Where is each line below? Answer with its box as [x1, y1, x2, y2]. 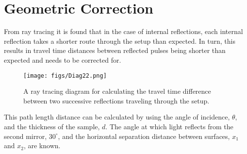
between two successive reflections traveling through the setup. [23, 95, 210, 105]
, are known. [23, 140, 61, 151]
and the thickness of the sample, [4, 121, 100, 131]
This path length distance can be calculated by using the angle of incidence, [4, 112, 230, 122]
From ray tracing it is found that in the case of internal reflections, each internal [4, 26, 243, 36]
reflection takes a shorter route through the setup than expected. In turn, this [4, 35, 235, 46]
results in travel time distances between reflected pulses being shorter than [4, 45, 226, 55]
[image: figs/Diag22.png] [23, 72, 107, 79]
